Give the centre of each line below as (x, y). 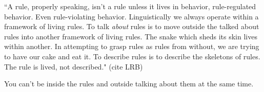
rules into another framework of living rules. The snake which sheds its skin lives (131, 36)
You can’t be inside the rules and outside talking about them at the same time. (129, 84)
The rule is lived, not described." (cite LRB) (74, 66)
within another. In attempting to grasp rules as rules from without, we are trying (132, 46)
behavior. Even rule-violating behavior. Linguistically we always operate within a (131, 16)
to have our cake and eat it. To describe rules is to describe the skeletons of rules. (132, 56)
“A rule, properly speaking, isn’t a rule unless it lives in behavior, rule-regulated (130, 6)
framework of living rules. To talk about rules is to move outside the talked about (132, 26)
